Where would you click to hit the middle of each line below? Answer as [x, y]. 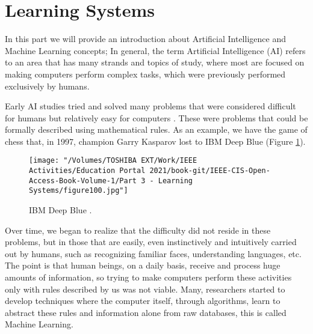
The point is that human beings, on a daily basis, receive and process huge [143, 265]
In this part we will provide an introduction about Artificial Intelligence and [145, 39]
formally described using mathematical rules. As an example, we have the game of [156, 129]
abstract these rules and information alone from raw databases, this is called [146, 312]
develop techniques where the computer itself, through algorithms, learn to [143, 301]
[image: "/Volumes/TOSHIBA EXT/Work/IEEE [113, 161]
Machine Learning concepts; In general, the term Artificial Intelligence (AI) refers [155, 50]
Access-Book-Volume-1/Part [83, 181]
